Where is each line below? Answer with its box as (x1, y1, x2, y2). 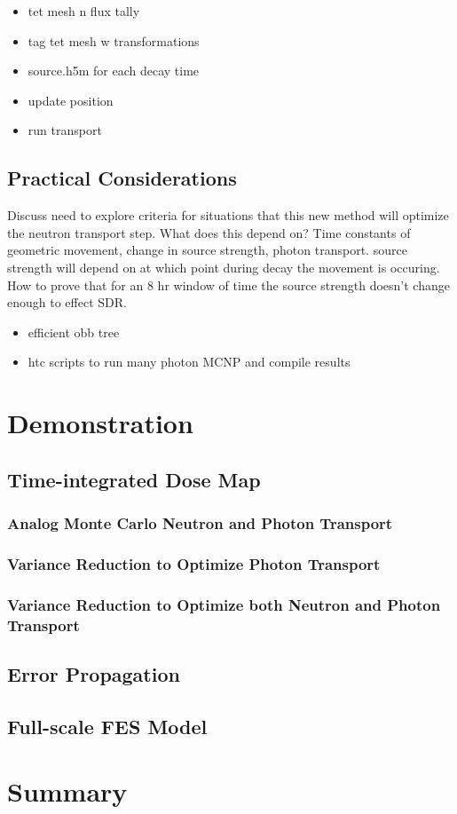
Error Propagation (7, 660, 180, 687)
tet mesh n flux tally (28, 2, 140, 20)
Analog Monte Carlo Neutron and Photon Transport (7, 512, 393, 533)
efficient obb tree (28, 322, 120, 341)
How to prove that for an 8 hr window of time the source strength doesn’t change (7, 275, 450, 294)
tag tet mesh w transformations (28, 31, 200, 50)
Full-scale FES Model (7, 712, 208, 739)
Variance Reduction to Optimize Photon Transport (7, 552, 381, 574)
